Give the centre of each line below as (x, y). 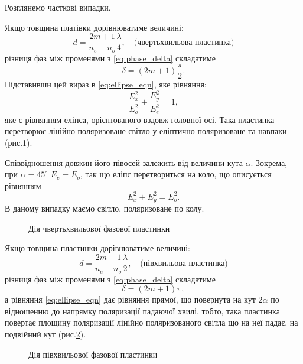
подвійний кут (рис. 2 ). (45, 334)
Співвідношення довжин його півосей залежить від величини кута (124, 162)
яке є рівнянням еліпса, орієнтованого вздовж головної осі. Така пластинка (140, 119)
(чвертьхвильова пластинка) (184, 42)
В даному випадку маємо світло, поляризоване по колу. (105, 208)
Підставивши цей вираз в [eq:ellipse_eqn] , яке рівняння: (106, 84)
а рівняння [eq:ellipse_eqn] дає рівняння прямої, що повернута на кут (130, 299)
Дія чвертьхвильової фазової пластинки (99, 228)
